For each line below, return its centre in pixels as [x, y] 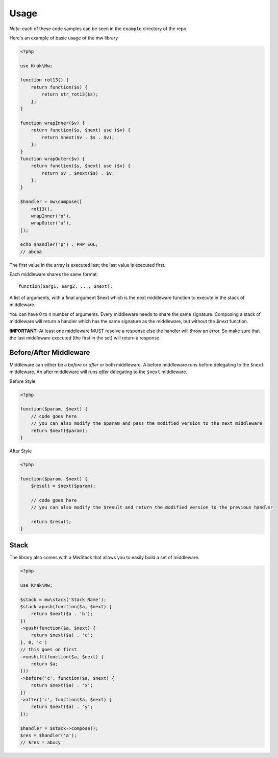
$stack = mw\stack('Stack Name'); [63, 600]
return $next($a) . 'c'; [62, 635]
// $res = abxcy [41, 743]
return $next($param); [59, 430]
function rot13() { [44, 80]
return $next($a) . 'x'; [62, 685]
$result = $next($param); [63, 486]
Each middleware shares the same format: [54, 274]
